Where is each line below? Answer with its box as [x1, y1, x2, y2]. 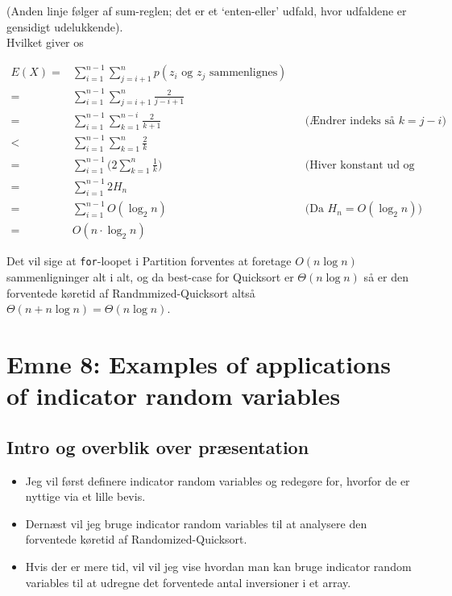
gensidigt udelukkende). [6, 18, 123, 35]
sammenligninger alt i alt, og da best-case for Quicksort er [6, 269, 294, 285]
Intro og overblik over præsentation [6, 434, 309, 459]
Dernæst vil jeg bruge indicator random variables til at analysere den [25, 515, 367, 531]
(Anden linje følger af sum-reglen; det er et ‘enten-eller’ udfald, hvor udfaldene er [6, 2, 407, 19]
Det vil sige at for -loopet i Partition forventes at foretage [6, 252, 292, 269]
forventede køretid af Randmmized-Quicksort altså [6, 284, 255, 301]
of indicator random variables [6, 379, 341, 412]
